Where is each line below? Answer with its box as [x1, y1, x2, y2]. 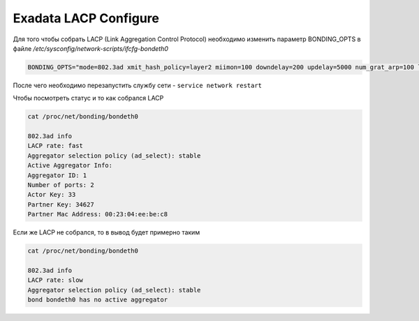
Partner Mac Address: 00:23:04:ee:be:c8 [27, 210, 168, 218]
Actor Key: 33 [27, 191, 76, 199]
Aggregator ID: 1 [27, 171, 87, 179]
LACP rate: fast [27, 142, 84, 150]
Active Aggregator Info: [27, 161, 113, 170]
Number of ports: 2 [27, 181, 94, 189]
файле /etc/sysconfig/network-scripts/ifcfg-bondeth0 [13, 44, 169, 52]
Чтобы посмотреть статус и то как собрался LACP [13, 94, 164, 103]
